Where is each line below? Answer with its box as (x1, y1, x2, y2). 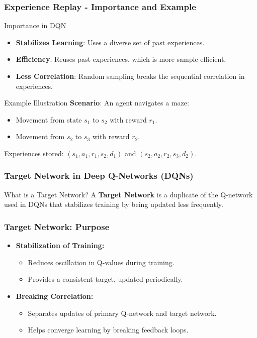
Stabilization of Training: (16, 240, 105, 251)
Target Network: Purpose (4, 220, 110, 233)
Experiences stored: (4, 148, 64, 158)
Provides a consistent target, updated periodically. (28, 274, 183, 284)
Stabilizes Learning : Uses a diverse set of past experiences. (16, 37, 205, 47)
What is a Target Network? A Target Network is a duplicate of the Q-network (4, 189, 253, 199)
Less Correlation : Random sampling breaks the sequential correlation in (16, 71, 245, 81)
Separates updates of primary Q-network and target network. (28, 307, 217, 318)
